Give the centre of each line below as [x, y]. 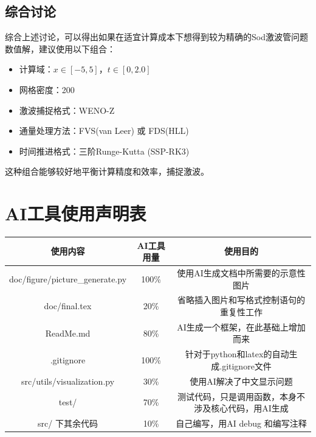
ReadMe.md [68, 333]
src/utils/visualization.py [68, 381]
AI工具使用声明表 [76, 213]
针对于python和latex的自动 [237, 354]
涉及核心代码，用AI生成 [241, 408]
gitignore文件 [247, 365]
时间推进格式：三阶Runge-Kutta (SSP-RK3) [104, 151]
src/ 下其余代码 [68, 423]
